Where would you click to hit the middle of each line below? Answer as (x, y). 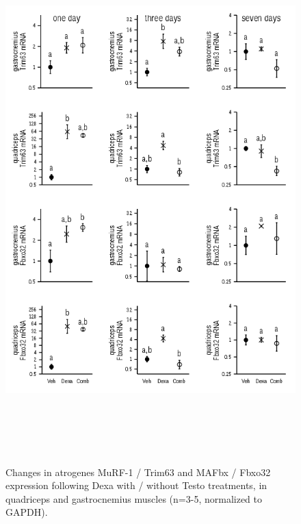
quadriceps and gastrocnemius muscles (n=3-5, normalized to (134, 498)
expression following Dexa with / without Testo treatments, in (136, 485)
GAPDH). (27, 512)
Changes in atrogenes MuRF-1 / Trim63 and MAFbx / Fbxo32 (138, 472)
